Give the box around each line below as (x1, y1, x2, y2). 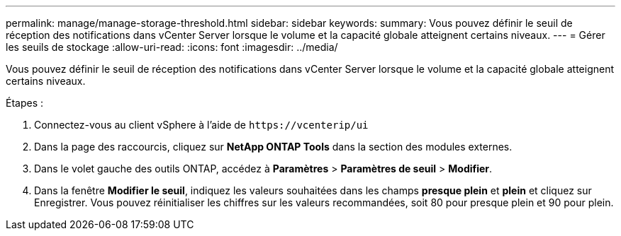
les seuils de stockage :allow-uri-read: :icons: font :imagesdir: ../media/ (6, 41, 338, 53)
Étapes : (6, 97, 44, 109)
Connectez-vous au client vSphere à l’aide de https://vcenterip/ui (34, 119, 369, 131)
